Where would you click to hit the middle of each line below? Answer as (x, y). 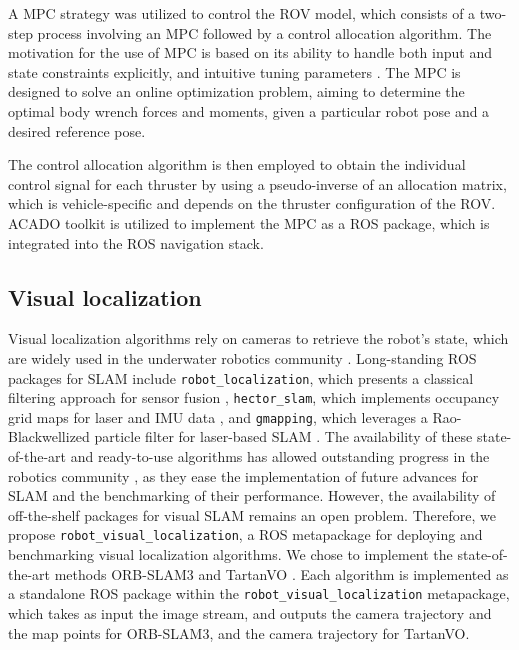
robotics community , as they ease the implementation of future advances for (243, 475)
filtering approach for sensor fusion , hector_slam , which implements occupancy (254, 397)
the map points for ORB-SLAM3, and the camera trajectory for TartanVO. (239, 632)
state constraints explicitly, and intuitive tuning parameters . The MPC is (234, 71)
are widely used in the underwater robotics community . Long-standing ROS (242, 357)
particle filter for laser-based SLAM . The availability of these (283, 436)
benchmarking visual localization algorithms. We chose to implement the (230, 554)
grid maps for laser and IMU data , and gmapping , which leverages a (218, 416)
